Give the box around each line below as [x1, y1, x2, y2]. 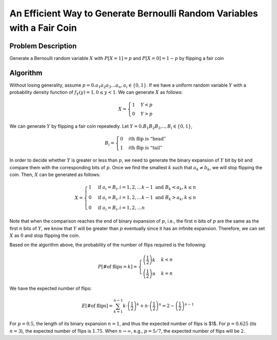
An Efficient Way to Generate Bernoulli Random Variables [9, 8, 259, 19]
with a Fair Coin [9, 22, 77, 33]
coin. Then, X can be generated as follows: [9, 171, 101, 177]
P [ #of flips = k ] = [97, 264, 137, 269]
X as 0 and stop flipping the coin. [9, 232, 80, 238]
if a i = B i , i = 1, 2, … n [97, 205, 145, 212]
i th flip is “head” [128, 136, 166, 142]
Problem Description [9, 42, 77, 50]
